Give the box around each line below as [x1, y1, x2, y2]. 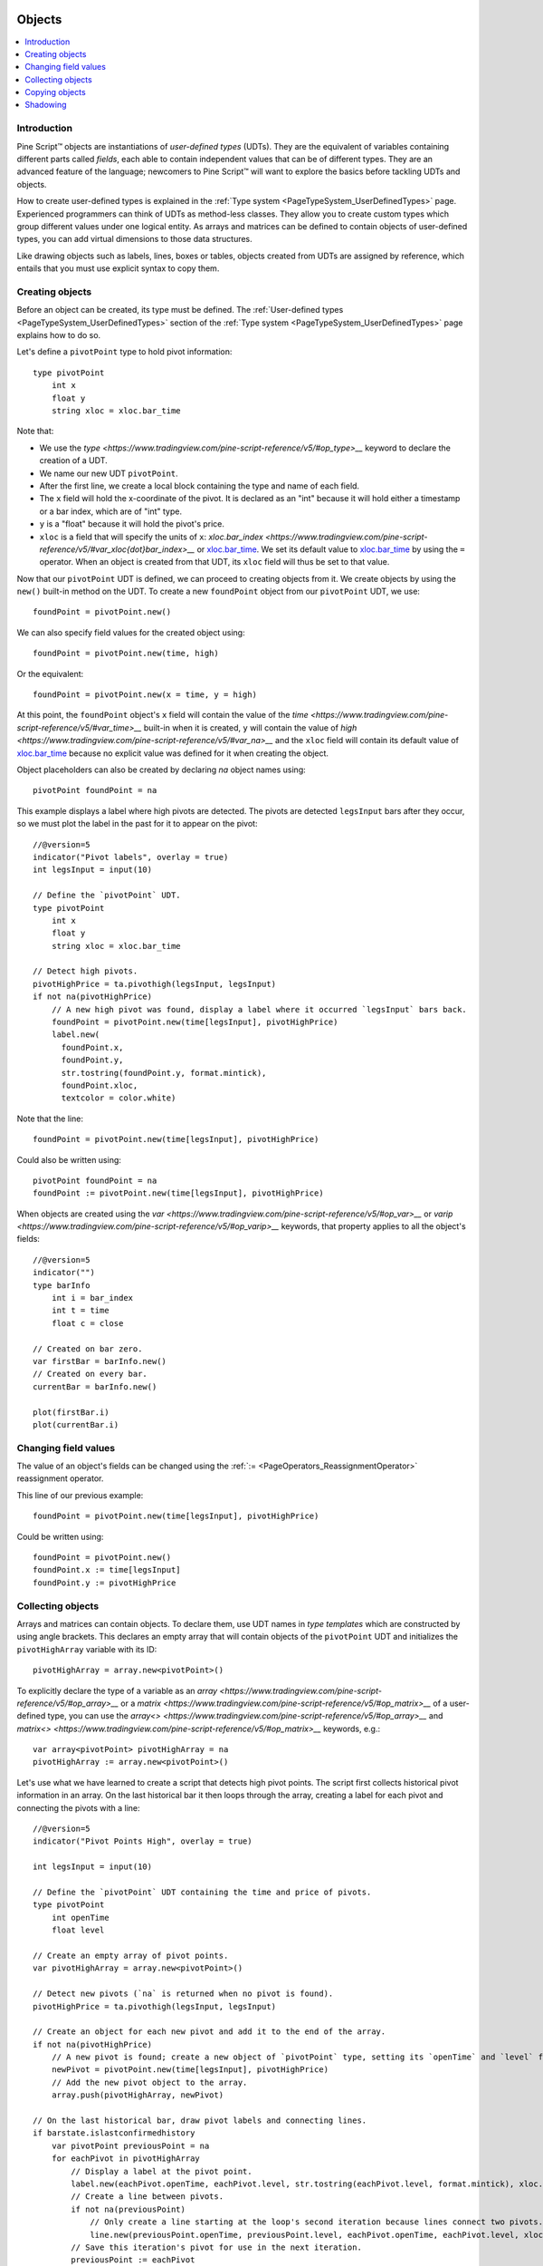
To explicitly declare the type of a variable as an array [16, 1685, 218, 1696]
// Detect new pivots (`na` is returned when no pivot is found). [33, 1989, 334, 1999]
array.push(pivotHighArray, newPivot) [51, 2090, 224, 2100]
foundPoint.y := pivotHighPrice [33, 1577, 176, 1588]
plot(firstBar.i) [33, 1407, 110, 1418]
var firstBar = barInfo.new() [33, 1356, 167, 1366]
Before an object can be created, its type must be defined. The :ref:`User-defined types [16, 305, 344, 315]
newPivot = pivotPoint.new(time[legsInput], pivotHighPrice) [51, 2065, 329, 2075]
